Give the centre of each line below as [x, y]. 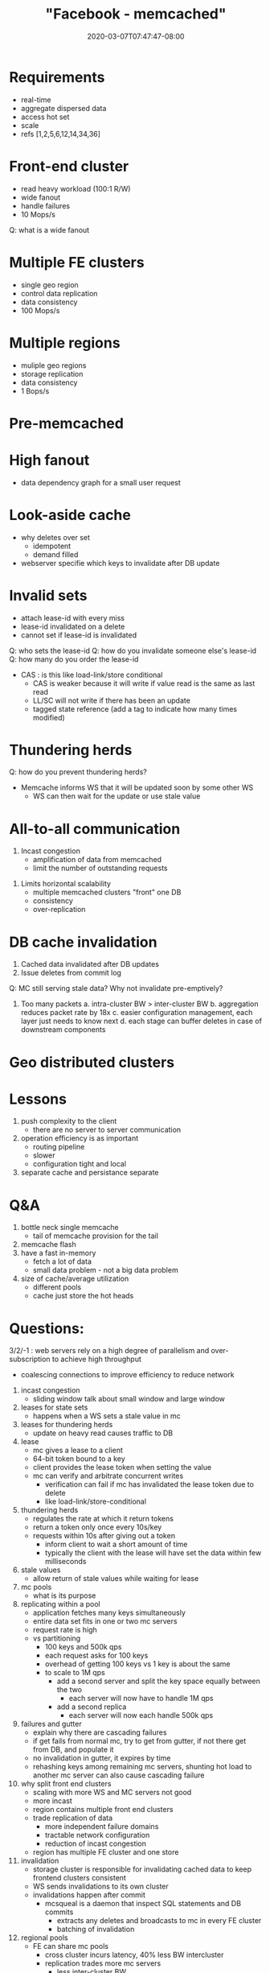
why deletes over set [55, 537]
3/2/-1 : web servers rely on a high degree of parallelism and [109, 1351]
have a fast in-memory [58, 1253]
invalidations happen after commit [89, 1895]
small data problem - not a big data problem [106, 1270]
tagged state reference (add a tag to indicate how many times [135, 708]
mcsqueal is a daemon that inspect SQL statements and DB [143, 1904]
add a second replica [92, 1707]
